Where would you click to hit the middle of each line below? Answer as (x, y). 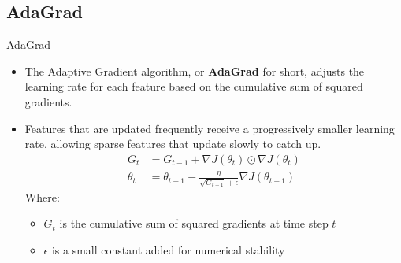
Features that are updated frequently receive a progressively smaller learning (210, 128)
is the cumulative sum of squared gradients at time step (194, 223)
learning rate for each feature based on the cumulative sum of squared (194, 86)
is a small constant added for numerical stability (168, 250)
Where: (42, 196)
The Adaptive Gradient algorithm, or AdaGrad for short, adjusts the (195, 70)
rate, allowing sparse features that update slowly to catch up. (173, 144)
